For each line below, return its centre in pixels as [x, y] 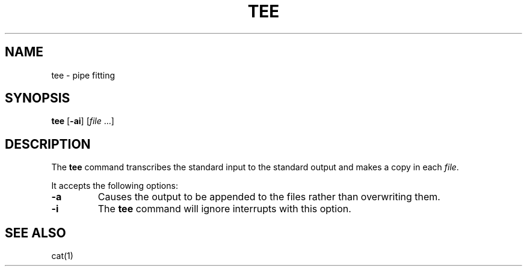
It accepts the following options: [115, 186]
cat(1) [62, 256]
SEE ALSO [35, 233]
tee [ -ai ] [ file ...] [83, 121]
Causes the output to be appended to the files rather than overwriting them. [269, 197]
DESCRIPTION [48, 144]
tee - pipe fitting [83, 75]
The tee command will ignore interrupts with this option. [224, 209]
